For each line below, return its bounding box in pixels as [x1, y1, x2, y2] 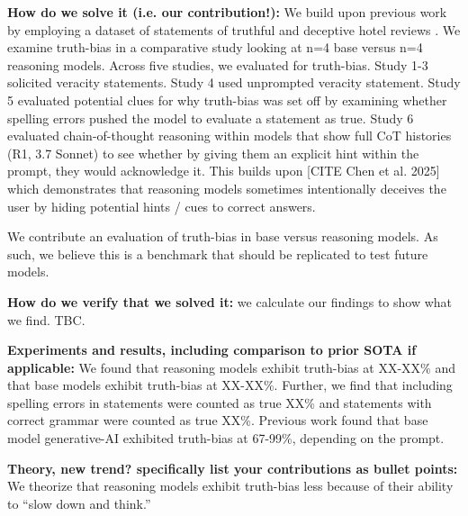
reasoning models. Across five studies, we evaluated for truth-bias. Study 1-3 [7, 55, 428, 74]
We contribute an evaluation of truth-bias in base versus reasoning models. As [7, 227, 438, 246]
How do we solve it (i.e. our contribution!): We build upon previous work [7, 3, 447, 21]
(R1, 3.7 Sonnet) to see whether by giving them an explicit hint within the [7, 143, 419, 162]
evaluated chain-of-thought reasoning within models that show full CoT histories [7, 126, 452, 145]
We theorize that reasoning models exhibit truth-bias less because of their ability [7, 476, 454, 495]
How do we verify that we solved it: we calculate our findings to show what [7, 292, 453, 311]
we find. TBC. [7, 310, 85, 329]
